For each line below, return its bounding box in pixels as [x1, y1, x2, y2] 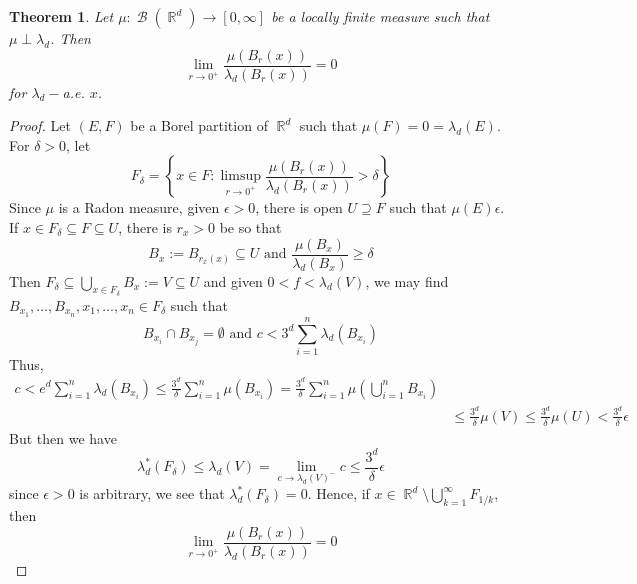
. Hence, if [307, 483, 370, 504]
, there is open [255, 197, 343, 218]
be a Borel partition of [130, 115, 268, 136]
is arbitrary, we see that [79, 483, 225, 504]
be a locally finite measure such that [271, 6, 490, 26]
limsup [220, 169, 261, 184]
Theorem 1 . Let [9, 6, 114, 26]
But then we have [9, 427, 117, 448]
